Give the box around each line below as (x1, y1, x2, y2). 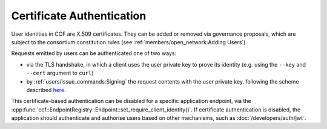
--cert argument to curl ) (26, 70, 94, 77)
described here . (26, 86, 66, 93)
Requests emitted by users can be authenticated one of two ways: (11, 50, 177, 57)
